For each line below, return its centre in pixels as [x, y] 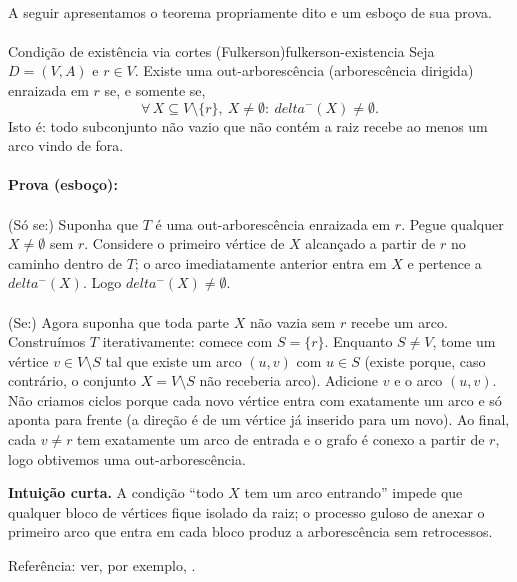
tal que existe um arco [173, 360]
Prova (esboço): [63, 184]
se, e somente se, [155, 89]
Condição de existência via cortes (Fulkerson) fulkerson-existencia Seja [221, 50]
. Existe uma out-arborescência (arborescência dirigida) [304, 70]
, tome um [464, 341]
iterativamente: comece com [187, 341]
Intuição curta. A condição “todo [116, 492]
